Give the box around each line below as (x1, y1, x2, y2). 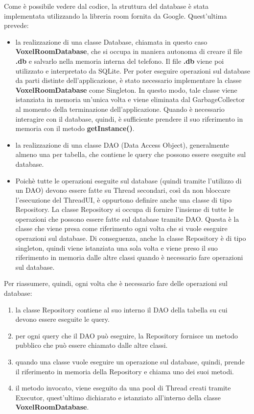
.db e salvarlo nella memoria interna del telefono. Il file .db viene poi (15, 55, 224, 66)
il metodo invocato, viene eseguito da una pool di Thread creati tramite (15, 383, 231, 393)
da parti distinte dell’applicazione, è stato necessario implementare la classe (15, 75, 242, 85)
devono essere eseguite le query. (15, 314, 110, 324)
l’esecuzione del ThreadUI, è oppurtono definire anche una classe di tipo (15, 194, 232, 205)
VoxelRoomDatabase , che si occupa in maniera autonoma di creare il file (15, 46, 242, 56)
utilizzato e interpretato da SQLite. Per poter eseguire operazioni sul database (15, 65, 250, 76)
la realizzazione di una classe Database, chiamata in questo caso (15, 36, 208, 47)
